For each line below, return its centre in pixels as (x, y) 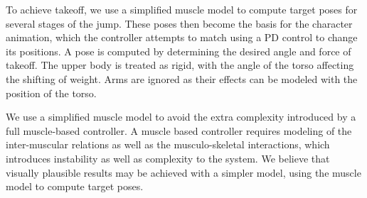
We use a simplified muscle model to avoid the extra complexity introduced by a (181, 117)
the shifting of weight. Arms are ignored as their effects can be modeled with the (182, 78)
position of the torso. (51, 93)
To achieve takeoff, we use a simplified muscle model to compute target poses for (182, 9)
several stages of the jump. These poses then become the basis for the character (179, 23)
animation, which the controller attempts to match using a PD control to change (182, 37)
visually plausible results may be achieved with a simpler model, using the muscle (183, 172)
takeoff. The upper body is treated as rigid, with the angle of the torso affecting (180, 65)
